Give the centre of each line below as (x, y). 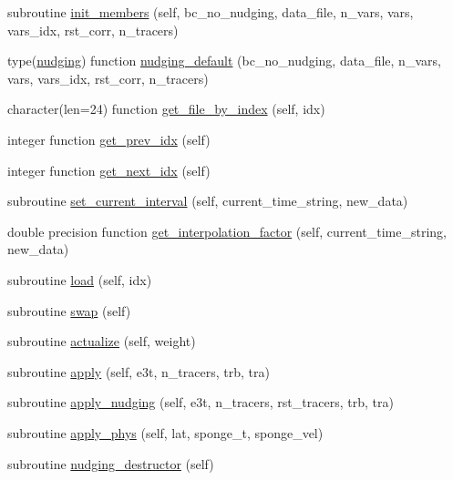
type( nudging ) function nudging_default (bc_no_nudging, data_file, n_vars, (224, 61)
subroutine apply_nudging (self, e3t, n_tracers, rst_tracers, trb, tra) (201, 402)
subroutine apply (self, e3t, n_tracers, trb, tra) (139, 371)
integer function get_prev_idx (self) (109, 139)
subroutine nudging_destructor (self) (111, 463)
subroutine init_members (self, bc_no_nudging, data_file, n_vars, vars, (211, 12)
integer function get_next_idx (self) (109, 170)
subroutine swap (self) (69, 310)
